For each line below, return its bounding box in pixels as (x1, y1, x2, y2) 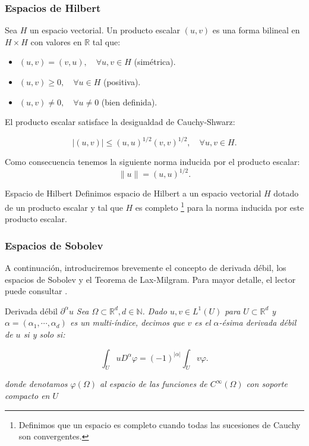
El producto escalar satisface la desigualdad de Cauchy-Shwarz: (5, 116, 235, 128)
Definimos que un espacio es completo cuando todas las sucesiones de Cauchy (18, 418, 301, 431)
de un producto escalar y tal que (5, 201, 123, 213)
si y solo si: (23, 328, 65, 340)
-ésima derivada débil (219, 316, 297, 329)
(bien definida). (101, 95, 157, 108)
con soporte (246, 378, 288, 390)
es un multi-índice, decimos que (70, 316, 185, 329)
